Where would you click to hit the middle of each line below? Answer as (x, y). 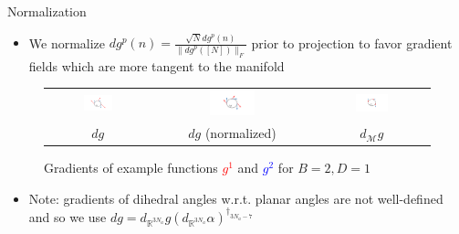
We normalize (67, 43)
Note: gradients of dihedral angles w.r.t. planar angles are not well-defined (236, 198)
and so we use (68, 216)
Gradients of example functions (131, 168)
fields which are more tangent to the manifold (156, 65)
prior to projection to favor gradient (352, 43)
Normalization (47, 11)
